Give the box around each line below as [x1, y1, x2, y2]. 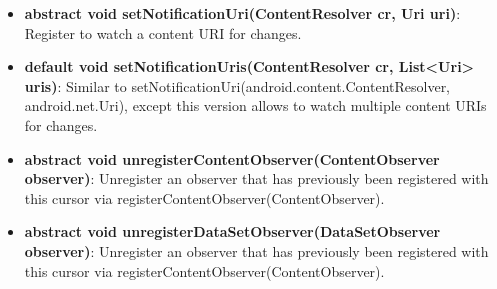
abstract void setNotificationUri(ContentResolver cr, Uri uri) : [24, 3, 461, 23]
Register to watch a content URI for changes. [24, 22, 302, 43]
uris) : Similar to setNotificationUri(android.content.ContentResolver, [24, 75, 451, 96]
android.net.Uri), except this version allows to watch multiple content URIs [24, 95, 487, 116]
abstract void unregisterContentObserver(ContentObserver [24, 148, 440, 169]
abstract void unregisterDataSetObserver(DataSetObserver [24, 221, 441, 242]
